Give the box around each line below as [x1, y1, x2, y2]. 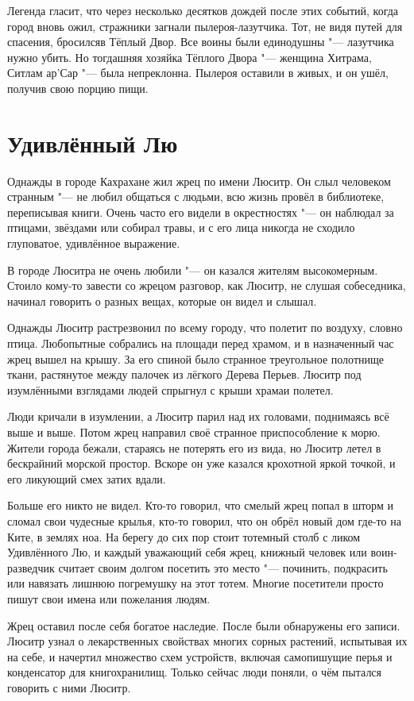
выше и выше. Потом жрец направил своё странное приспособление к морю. [7, 424, 381, 440]
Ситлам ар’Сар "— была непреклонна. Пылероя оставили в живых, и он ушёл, [7, 64, 389, 81]
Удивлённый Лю [7, 126, 178, 159]
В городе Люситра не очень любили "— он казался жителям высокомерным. [7, 261, 378, 278]
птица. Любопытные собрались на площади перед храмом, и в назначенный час [7, 335, 394, 352]
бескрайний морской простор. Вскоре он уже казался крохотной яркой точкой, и [7, 455, 396, 472]
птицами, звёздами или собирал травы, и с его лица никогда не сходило [7, 219, 355, 236]
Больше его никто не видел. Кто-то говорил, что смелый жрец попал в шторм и [7, 497, 393, 514]
